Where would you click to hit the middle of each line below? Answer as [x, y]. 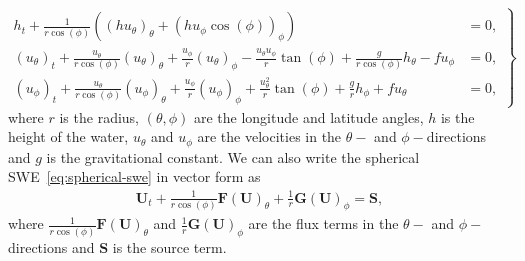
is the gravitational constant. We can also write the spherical [233, 156]
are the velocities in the [269, 136]
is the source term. [169, 247]
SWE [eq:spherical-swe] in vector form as [134, 176]
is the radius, [99, 116]
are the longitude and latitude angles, [308, 116]
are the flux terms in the [323, 223]
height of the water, [68, 136]
